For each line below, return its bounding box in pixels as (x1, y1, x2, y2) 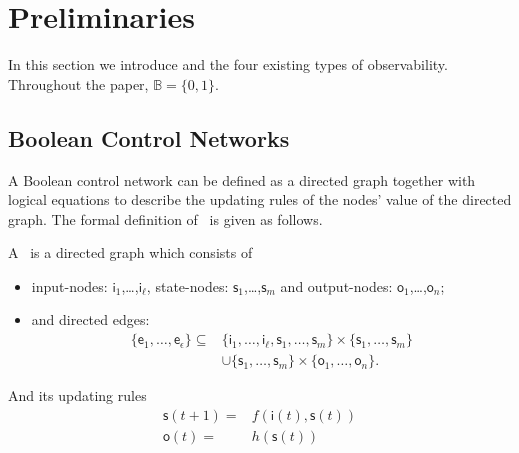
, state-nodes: (146, 275, 229, 296)
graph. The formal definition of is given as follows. (8, 208, 323, 229)
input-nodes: (31, 275, 108, 296)
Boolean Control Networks (8, 122, 290, 153)
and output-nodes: (280, 275, 393, 296)
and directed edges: (31, 309, 150, 330)
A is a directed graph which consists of (8, 242, 253, 263)
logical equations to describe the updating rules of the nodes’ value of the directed (8, 189, 512, 210)
